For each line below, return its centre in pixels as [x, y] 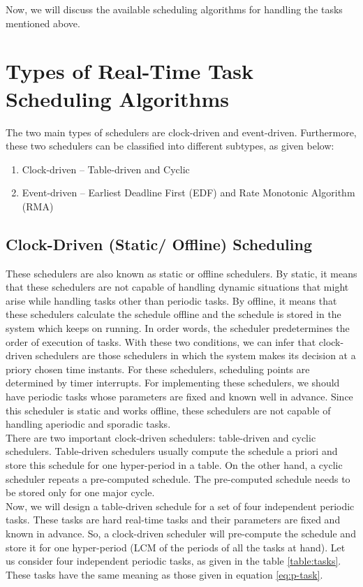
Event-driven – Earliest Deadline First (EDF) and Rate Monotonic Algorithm [188, 193]
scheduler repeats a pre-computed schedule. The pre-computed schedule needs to [178, 478]
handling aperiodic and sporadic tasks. [88, 424]
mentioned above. [43, 23]
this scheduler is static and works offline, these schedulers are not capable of [168, 410]
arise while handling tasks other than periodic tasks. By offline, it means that [171, 300]
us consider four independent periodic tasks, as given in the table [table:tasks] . [173, 561]
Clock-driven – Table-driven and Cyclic [106, 169]
